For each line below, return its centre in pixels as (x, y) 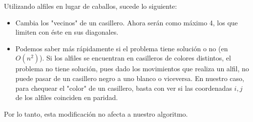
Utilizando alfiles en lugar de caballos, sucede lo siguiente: (91, 6)
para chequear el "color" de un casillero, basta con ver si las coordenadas (124, 88)
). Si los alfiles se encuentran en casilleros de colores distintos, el (135, 58)
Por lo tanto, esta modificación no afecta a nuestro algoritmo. (96, 113)
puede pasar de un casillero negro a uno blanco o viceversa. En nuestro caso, (130, 78)
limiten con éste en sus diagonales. (67, 32)
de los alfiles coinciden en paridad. (67, 97)
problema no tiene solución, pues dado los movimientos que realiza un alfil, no (132, 69)
